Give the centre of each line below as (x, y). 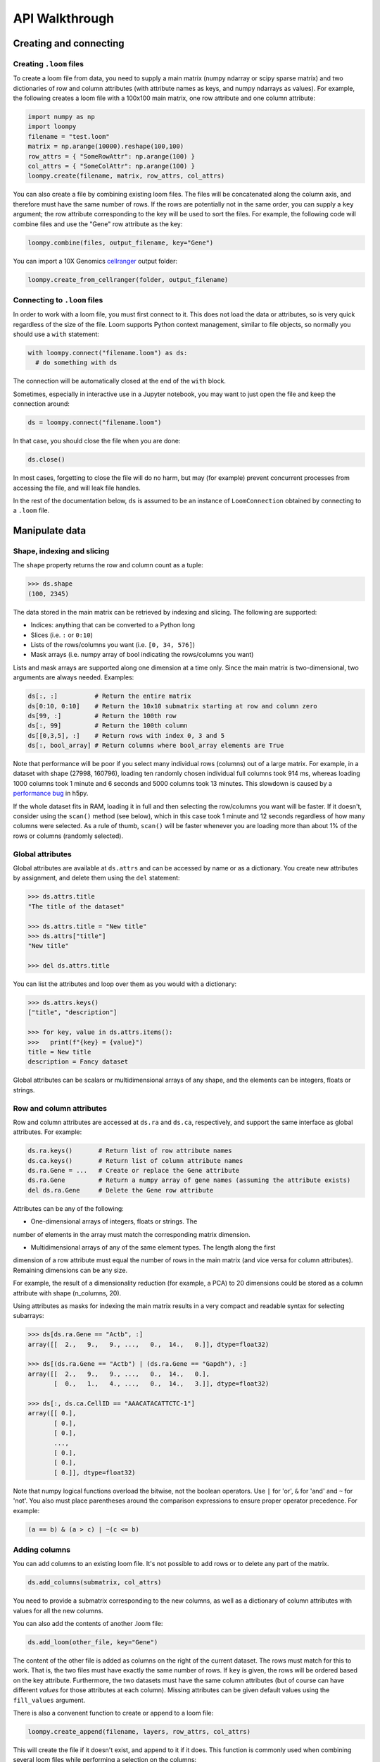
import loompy (52, 127)
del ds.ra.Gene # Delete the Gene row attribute (121, 1190)
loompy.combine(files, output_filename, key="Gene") (121, 242)
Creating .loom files (49, 63)
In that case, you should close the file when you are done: (97, 441)
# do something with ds (76, 363)
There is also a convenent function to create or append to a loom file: (113, 1713)
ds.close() (46, 460)
